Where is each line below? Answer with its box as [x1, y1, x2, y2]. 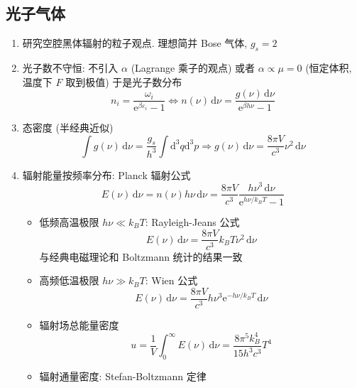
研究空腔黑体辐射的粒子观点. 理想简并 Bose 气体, [22, 36, 248, 50]
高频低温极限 [39, 273, 99, 288]
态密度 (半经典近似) [22, 120, 114, 135]
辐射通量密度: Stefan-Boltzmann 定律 [39, 369, 207, 384]
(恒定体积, [305, 60, 352, 75]
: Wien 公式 [145, 273, 198, 288]
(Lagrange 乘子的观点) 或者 [131, 60, 256, 75]
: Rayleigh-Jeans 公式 [145, 214, 240, 229]
